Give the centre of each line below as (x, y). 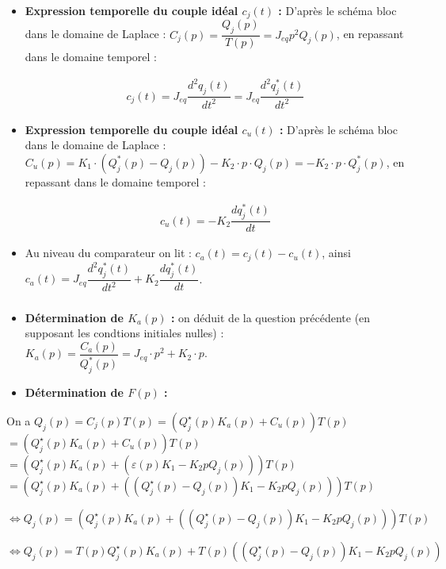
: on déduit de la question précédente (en (271, 317)
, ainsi (336, 253)
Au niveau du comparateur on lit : (108, 253)
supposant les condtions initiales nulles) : (124, 333)
